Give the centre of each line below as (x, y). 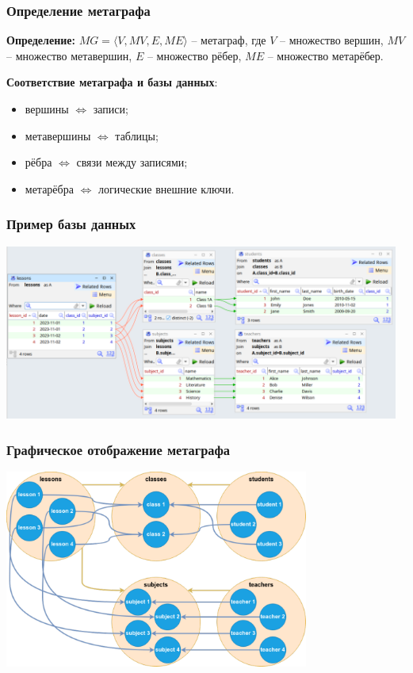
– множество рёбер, (194, 55)
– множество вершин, (332, 40)
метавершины (58, 135)
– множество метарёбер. (325, 55)
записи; (111, 109)
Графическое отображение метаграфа (118, 449)
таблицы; (137, 135)
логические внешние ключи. (166, 188)
